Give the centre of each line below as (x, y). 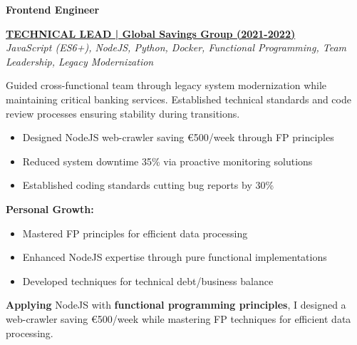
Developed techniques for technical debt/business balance (148, 280)
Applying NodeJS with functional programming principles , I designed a (176, 305)
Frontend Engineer (53, 9)
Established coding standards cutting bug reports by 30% (148, 185)
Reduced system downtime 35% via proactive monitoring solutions (167, 161)
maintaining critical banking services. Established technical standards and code (178, 99)
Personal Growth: (50, 208)
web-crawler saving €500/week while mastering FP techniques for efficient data (178, 318)
